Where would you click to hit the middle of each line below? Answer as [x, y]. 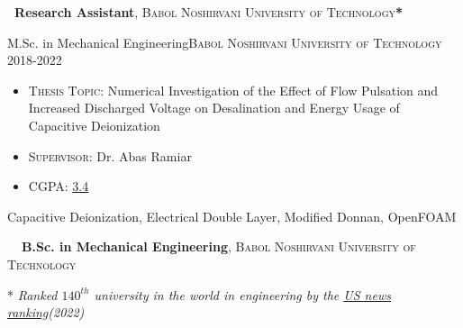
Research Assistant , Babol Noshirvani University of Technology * [209, 12]
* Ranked [32, 294]
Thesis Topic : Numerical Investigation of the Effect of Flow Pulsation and [233, 90]
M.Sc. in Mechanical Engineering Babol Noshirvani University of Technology [225, 42]
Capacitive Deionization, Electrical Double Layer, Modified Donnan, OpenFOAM [232, 216]
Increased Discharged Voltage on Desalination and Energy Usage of [214, 108]
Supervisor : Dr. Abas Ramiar [110, 155]
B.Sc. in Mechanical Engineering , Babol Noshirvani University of [219, 246]
